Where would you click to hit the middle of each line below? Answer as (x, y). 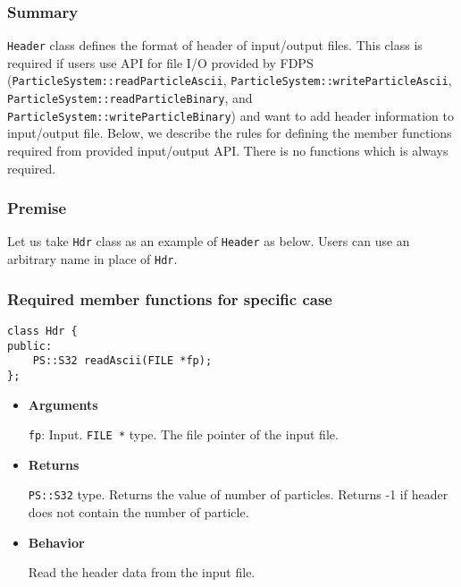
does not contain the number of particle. (138, 512)
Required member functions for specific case (170, 298)
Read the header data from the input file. (142, 572)
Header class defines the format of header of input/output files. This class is (215, 45)
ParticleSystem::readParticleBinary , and (130, 98)
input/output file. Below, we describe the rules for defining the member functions (230, 133)
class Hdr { (42, 331)
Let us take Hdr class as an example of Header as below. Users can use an (209, 241)
